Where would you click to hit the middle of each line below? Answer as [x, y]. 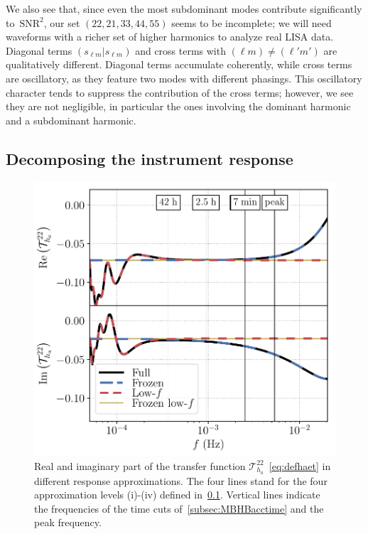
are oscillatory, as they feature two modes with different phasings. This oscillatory [184, 78]
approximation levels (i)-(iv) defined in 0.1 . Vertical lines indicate [177, 495]
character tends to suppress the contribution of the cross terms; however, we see [180, 92]
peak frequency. [68, 522]
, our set [62, 22]
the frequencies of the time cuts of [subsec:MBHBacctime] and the [179, 508]
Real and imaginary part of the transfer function [140, 465]
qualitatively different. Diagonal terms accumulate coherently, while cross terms [179, 64]
